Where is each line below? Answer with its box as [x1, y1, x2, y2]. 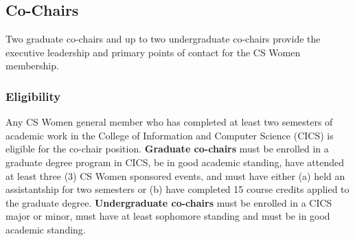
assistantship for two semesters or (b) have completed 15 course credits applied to [5, 182, 350, 196]
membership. [5, 58, 59, 73]
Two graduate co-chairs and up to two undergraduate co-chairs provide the [5, 32, 321, 46]
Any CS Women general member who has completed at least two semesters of [5, 115, 333, 129]
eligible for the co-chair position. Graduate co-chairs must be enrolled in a [5, 141, 329, 156]
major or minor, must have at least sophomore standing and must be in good [5, 209, 330, 223]
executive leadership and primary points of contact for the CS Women [5, 45, 301, 59]
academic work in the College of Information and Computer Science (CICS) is [5, 128, 334, 142]
